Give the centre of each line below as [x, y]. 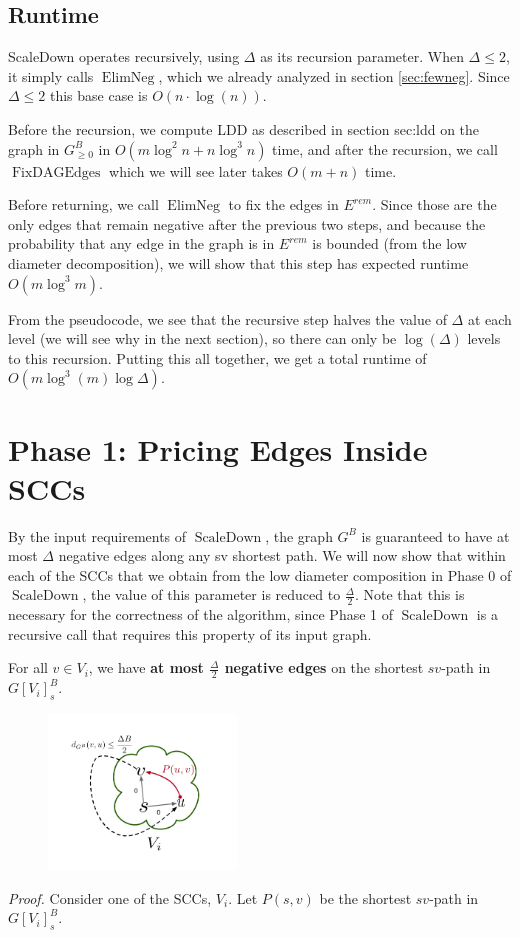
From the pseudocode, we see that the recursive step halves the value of [227, 318]
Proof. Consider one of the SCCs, [110, 897]
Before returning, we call [83, 204]
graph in [34, 148]
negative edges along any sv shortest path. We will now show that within [282, 555]
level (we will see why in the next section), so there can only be [202, 338]
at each [489, 318]
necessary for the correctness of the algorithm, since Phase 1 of [201, 614]
